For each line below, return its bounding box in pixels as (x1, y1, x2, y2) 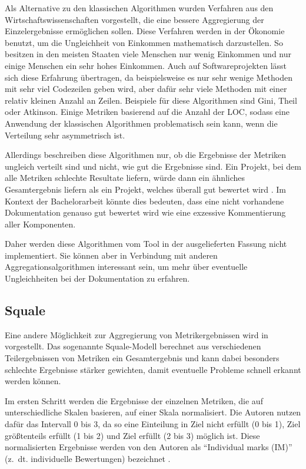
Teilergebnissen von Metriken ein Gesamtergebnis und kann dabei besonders (5, 352, 280, 364)
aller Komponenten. (5, 217, 76, 230)
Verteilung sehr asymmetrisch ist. (5, 128, 125, 141)
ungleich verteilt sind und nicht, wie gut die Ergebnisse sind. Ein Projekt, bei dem (5, 160, 301, 172)
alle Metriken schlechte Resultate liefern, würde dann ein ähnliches (5, 171, 245, 184)
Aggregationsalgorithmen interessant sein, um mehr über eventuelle (5, 260, 248, 273)
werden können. (5, 375, 61, 387)
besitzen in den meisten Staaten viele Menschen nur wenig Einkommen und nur (5, 48, 292, 60)
